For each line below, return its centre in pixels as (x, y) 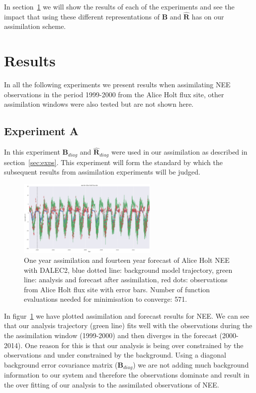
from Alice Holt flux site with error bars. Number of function (117, 289)
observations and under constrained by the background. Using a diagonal (115, 355)
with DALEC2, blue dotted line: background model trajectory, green (128, 270)
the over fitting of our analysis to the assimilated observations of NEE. (112, 384)
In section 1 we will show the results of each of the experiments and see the (119, 6)
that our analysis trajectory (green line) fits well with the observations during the (128, 325)
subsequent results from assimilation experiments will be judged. (102, 172)
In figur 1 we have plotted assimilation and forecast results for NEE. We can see (127, 315)
